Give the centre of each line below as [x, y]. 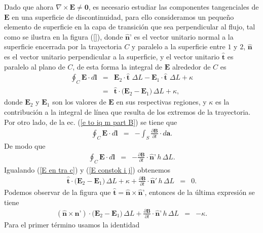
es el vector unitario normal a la [184, 36]
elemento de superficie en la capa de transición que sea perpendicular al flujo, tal [130, 27]
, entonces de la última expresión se [200, 192]
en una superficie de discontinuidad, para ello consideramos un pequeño [123, 16]
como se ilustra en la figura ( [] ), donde [64, 36]
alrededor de [191, 66]
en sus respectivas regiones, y [161, 102]
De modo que [25, 145]
